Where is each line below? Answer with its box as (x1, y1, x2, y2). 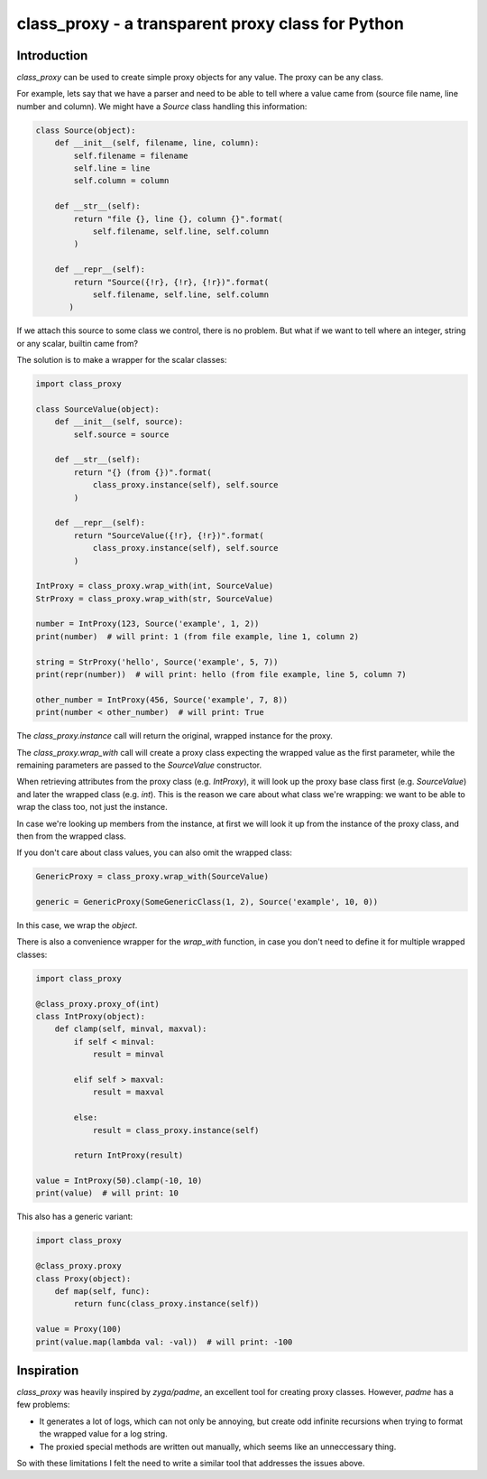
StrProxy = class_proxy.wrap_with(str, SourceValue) (35, 593, 274, 604)
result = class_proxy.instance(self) (92, 1125, 260, 1135)
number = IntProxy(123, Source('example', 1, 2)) (35, 619, 260, 629)
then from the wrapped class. (16, 831, 126, 842)
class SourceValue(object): (35, 404, 160, 414)
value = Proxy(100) (35, 1324, 122, 1335)
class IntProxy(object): (35, 1011, 146, 1021)
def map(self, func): (54, 1287, 151, 1296)
